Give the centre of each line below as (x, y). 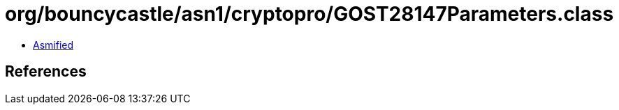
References (46, 72)
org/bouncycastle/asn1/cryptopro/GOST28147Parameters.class (309, 14)
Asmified (53, 45)
